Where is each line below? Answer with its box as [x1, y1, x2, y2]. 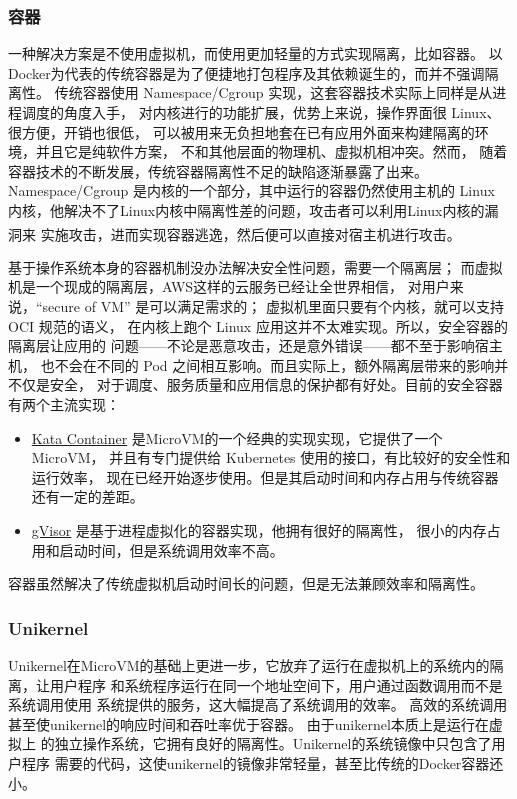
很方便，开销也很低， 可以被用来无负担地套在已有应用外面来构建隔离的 [8, 121, 475, 142]
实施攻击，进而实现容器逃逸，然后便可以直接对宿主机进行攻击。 [40, 223, 461, 244]
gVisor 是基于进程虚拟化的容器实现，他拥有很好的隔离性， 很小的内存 [31, 519, 487, 540]
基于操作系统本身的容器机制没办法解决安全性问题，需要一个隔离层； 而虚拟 [8, 256, 503, 277]
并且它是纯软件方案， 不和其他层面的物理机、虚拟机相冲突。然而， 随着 [35, 141, 508, 162]
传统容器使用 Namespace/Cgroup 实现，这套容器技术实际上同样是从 [54, 82, 493, 103]
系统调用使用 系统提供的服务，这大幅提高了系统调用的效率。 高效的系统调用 [8, 694, 508, 715]
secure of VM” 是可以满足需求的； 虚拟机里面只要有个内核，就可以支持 [42, 296, 504, 316]
